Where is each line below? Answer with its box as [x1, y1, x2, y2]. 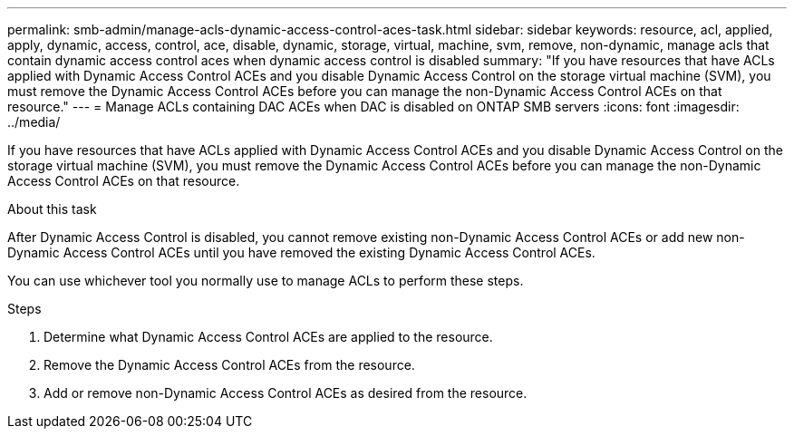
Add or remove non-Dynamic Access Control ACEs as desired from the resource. [44, 385, 528, 401]
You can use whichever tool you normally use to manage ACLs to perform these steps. [7, 273, 524, 288]
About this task [7, 201, 97, 217]
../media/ [7, 114, 61, 130]
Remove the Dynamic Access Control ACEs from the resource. [44, 357, 415, 373]
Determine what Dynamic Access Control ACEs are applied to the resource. [44, 329, 493, 344]
